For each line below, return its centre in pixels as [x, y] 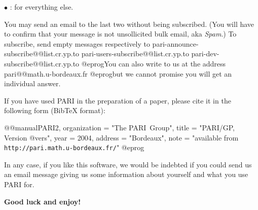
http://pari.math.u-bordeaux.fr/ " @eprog [74, 147]
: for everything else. [42, 7]
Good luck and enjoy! [43, 201]
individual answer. [32, 83]
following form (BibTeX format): [55, 110]
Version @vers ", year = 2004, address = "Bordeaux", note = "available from [121, 137]
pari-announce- [175, 43]
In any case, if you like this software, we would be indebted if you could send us [128, 164]
